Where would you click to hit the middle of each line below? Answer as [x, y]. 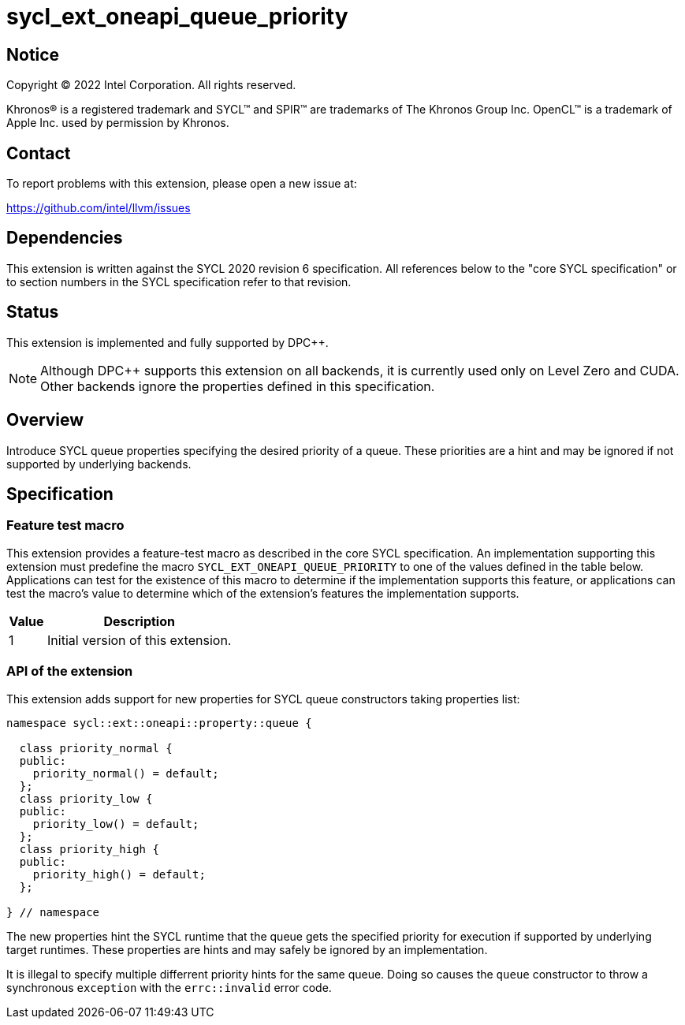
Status [33, 312]
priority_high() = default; [119, 874]
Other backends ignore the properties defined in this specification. [238, 386]
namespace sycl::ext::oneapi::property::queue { [159, 723]
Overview [45, 420]
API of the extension [70, 671]
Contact [39, 153]
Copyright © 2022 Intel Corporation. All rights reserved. [151, 85]
